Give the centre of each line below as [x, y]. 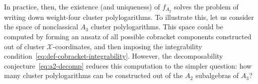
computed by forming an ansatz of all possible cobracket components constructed [128, 37]
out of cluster [24, 46]
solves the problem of [206, 6]
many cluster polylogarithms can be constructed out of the [93, 75]
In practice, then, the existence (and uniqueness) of [82, 6]
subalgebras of [217, 75]
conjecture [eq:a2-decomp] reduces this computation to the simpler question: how [128, 65]
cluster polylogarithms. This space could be [157, 27]
